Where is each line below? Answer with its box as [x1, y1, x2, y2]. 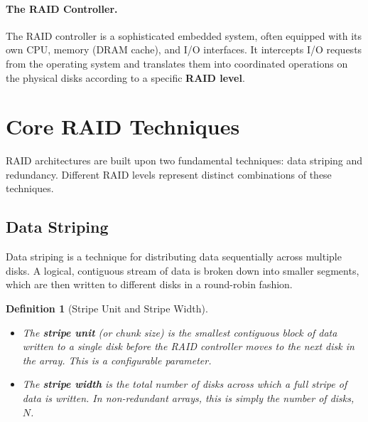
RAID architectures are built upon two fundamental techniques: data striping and [6, 153, 363, 168]
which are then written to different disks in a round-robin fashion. [6, 277, 293, 292]
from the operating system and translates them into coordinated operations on [6, 56, 348, 70]
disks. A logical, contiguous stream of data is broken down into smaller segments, [6, 263, 359, 278]
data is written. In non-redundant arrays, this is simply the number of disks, [22, 391, 355, 406]
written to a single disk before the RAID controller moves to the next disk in [22, 339, 355, 354]
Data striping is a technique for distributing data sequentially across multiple [6, 249, 342, 264]
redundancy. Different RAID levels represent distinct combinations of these [6, 167, 332, 181]
